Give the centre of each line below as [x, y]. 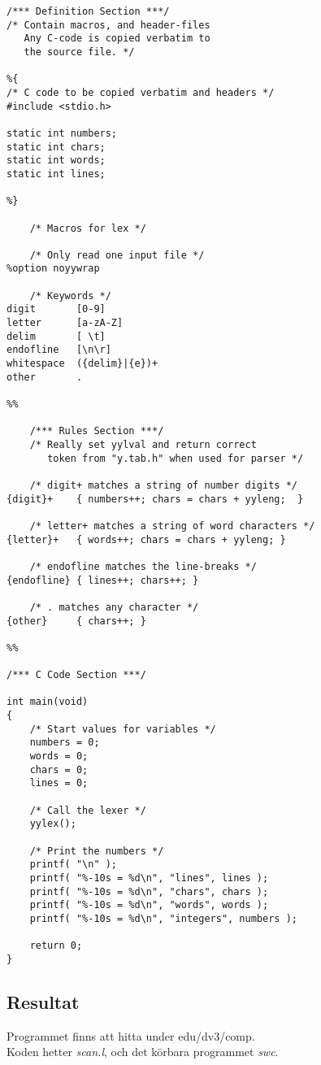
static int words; [56, 161]
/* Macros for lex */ [88, 228]
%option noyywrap [53, 269]
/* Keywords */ [70, 296]
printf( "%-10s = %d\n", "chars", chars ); [149, 891]
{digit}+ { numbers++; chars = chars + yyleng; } [155, 499]
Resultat [43, 1001]
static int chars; [56, 147]
